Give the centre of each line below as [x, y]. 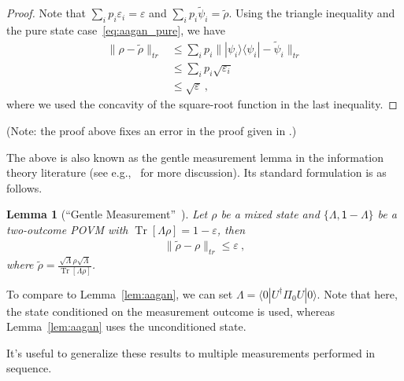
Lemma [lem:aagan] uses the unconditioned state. [126, 326]
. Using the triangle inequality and [312, 13]
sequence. [29, 368]
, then [231, 230]
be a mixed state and [270, 214]
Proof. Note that [46, 13]
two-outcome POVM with [67, 230]
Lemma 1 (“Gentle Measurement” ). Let [107, 214]
